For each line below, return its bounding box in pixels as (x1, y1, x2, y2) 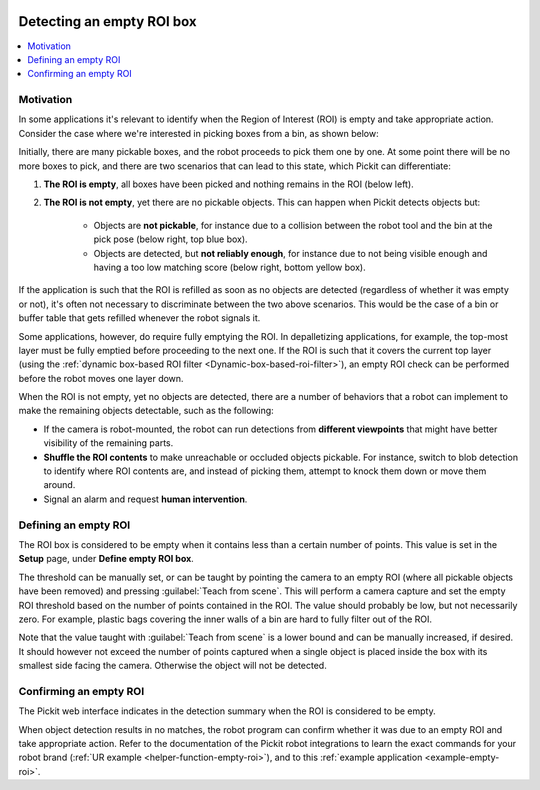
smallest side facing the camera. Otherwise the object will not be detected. (18, 660, 327, 672)
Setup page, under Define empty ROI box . (18, 553, 194, 565)
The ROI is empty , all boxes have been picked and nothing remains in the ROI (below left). (43, 178, 414, 190)
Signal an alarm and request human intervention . (43, 493, 248, 505)
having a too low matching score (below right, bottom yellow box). (93, 261, 366, 273)
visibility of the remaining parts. (43, 437, 174, 449)
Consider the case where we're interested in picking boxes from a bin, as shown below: (18, 127, 379, 139)
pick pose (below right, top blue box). (93, 233, 249, 245)
